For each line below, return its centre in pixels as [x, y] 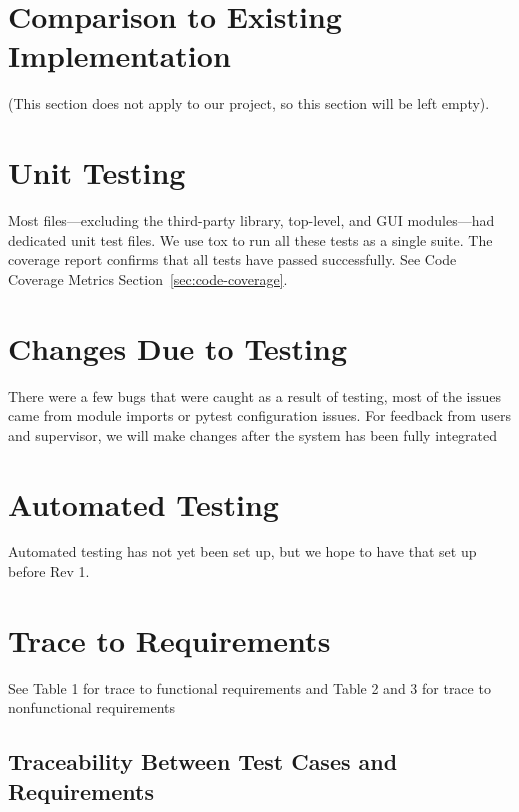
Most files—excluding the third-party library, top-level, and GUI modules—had [251, 220]
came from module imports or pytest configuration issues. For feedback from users [260, 415]
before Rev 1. [49, 571]
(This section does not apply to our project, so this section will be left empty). [249, 103]
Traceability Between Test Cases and [203, 761]
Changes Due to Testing [178, 347]
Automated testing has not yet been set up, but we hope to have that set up [242, 551]
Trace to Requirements [169, 639]
